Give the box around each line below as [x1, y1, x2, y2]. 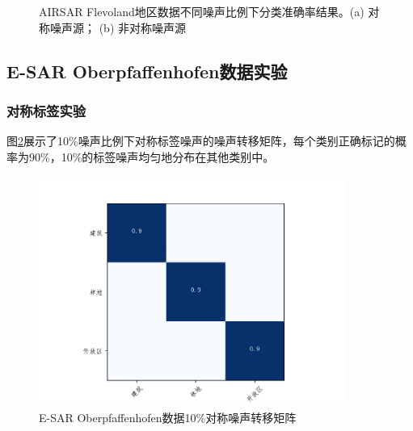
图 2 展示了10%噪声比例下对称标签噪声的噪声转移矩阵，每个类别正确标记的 [6, 132, 395, 149]
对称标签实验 [6, 100, 86, 120]
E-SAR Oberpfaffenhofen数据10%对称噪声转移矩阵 [39, 408, 297, 425]
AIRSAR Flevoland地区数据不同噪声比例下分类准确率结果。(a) [39, 3, 365, 19]
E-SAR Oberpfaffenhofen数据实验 [6, 58, 288, 83]
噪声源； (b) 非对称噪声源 [49, 19, 186, 36]
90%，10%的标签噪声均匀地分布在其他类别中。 [28, 148, 275, 165]
